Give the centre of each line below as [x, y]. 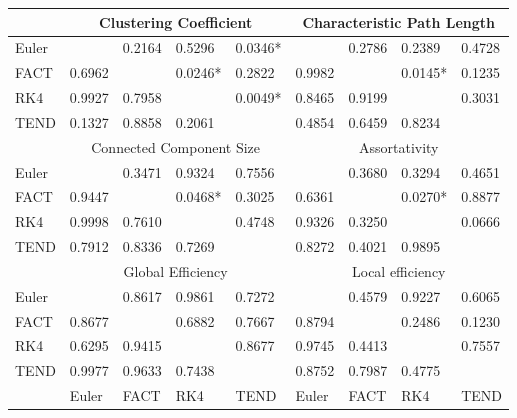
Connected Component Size [176, 146]
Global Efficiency [175, 270]
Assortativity [398, 146]
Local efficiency [398, 270]
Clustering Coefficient [176, 21]
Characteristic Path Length [399, 21]
